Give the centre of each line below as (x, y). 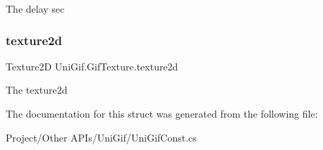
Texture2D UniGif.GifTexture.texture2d (92, 66)
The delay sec (35, 8)
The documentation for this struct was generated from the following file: (162, 113)
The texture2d (37, 90)
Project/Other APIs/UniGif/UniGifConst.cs (101, 137)
